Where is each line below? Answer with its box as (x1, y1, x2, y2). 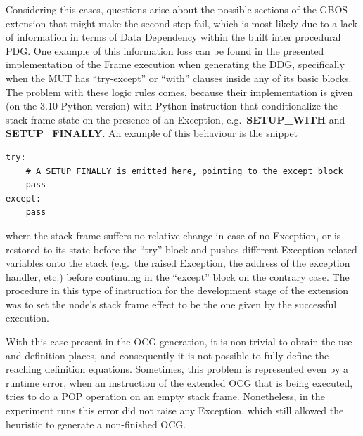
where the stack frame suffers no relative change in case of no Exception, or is (6, 227, 341, 242)
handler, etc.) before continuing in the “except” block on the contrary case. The (6, 269, 350, 284)
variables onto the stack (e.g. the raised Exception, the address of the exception (6, 256, 350, 270)
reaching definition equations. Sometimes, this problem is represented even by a (6, 362, 349, 376)
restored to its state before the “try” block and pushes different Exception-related (6, 242, 357, 256)
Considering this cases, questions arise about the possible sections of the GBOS (6, 2, 348, 16)
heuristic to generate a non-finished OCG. (6, 416, 186, 431)
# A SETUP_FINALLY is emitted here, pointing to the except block (25, 166, 343, 176)
